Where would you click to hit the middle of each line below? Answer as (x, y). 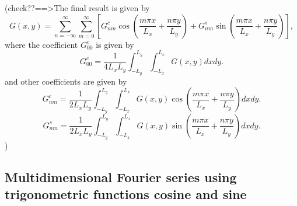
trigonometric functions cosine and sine (126, 194)
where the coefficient (41, 44)
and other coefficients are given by (66, 81)
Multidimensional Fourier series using (121, 177)
